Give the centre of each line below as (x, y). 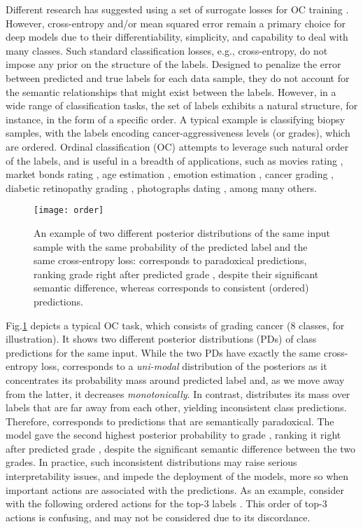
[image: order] (69, 211)
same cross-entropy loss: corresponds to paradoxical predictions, (170, 260)
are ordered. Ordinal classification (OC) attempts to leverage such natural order (177, 146)
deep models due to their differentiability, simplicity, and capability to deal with (177, 37)
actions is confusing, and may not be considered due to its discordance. (158, 517)
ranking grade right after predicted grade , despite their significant (176, 274)
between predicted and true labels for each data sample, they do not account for (178, 77)
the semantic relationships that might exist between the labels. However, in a (171, 91)
